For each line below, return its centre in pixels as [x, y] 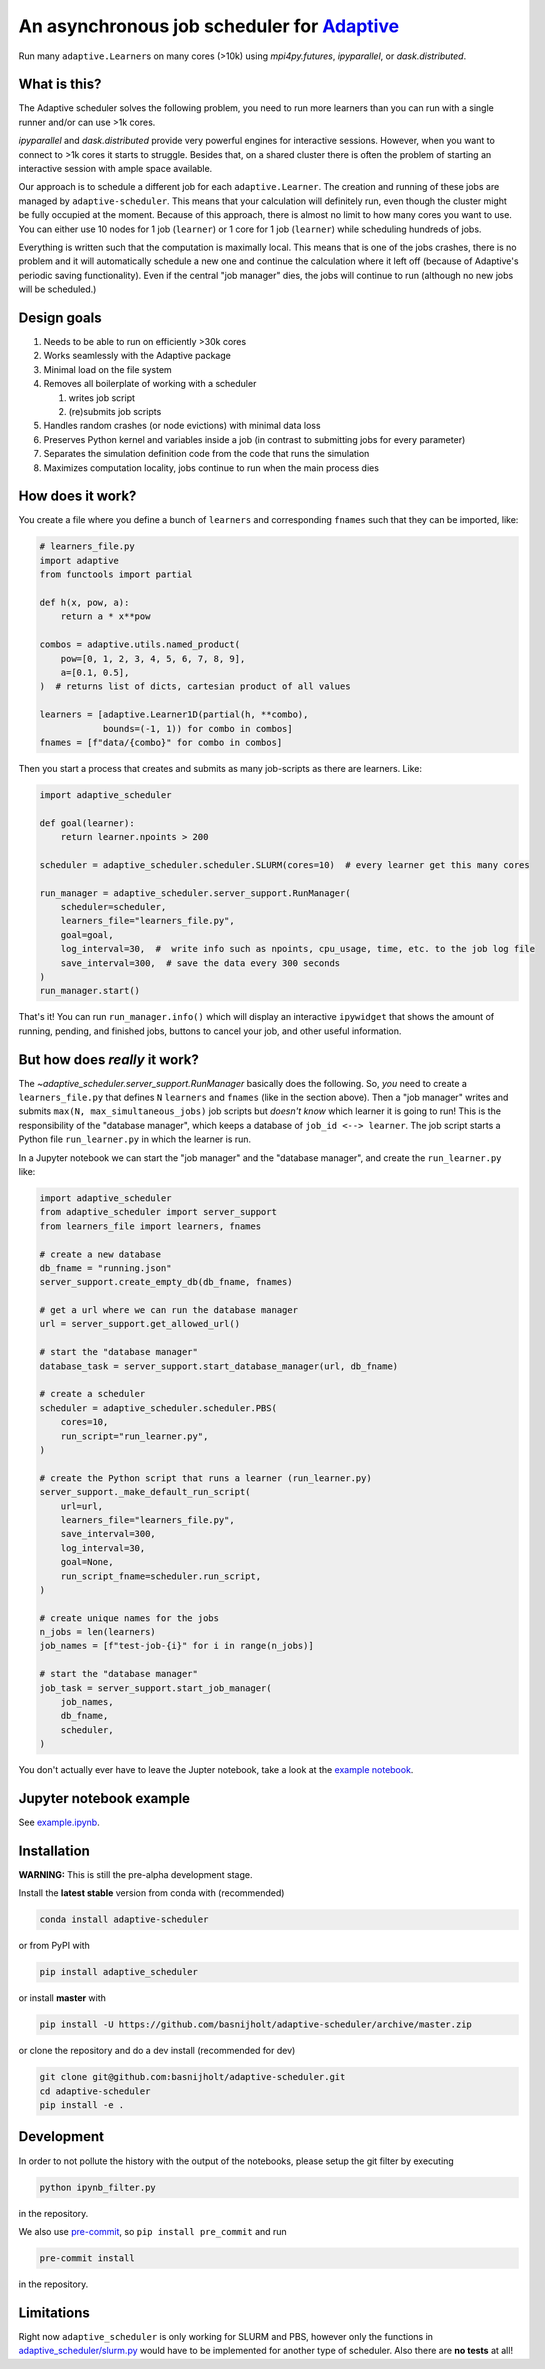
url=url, [82, 1506]
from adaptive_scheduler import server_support [158, 1212]
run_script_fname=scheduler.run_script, [161, 1576]
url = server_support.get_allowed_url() [139, 1324]
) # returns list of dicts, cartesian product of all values [195, 686]
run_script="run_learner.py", [134, 1436]
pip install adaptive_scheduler [119, 1972]
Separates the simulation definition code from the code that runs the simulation [206, 454]
